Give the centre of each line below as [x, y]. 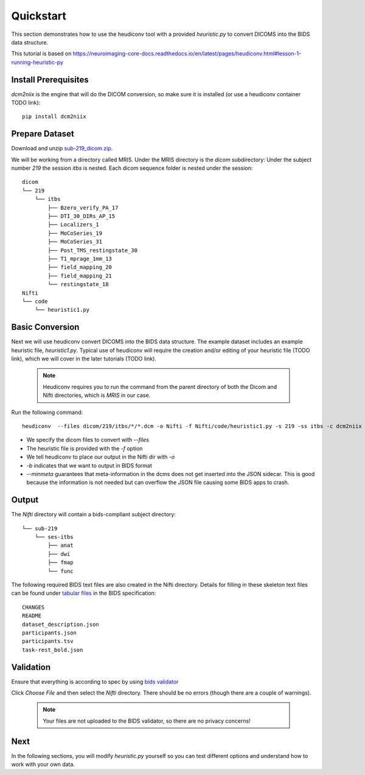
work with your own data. [43, 765]
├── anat [61, 545]
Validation [31, 667]
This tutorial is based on [41, 54]
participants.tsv [48, 641]
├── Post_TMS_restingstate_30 [93, 250]
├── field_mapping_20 [80, 267]
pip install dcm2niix [54, 117]
